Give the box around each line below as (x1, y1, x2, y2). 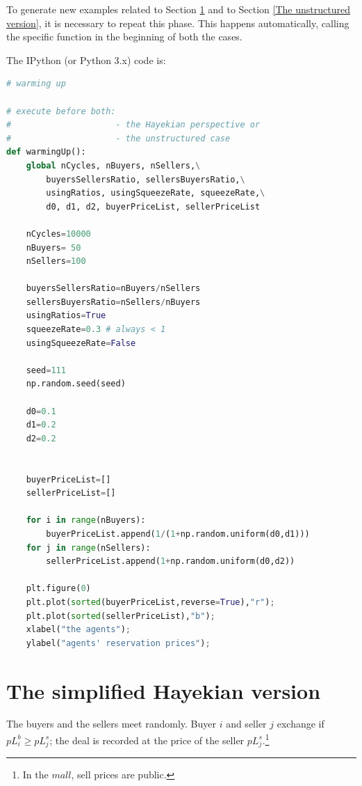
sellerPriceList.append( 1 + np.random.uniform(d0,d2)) (46, 556, 295, 567)
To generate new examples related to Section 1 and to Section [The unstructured (6, 2, 350, 16)
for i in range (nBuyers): (26, 515, 146, 526)
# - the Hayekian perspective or (6, 120, 261, 130)
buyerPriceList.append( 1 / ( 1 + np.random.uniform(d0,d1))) (46, 528, 310, 539)
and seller (226, 716, 267, 731)
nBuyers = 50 (26, 242, 81, 253)
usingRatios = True (26, 311, 106, 321)
